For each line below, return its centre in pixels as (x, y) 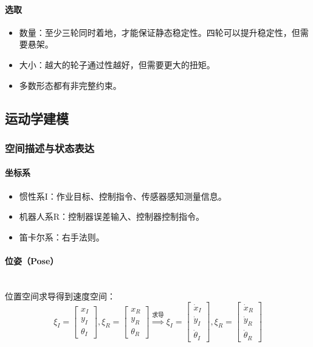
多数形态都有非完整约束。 (70, 85)
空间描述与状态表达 (50, 148)
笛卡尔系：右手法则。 (62, 237)
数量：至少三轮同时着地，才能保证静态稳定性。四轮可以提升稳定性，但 (160, 32)
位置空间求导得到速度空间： (60, 296)
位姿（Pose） (32, 260)
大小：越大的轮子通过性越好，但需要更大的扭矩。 (117, 64)
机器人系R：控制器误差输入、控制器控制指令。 (112, 216)
